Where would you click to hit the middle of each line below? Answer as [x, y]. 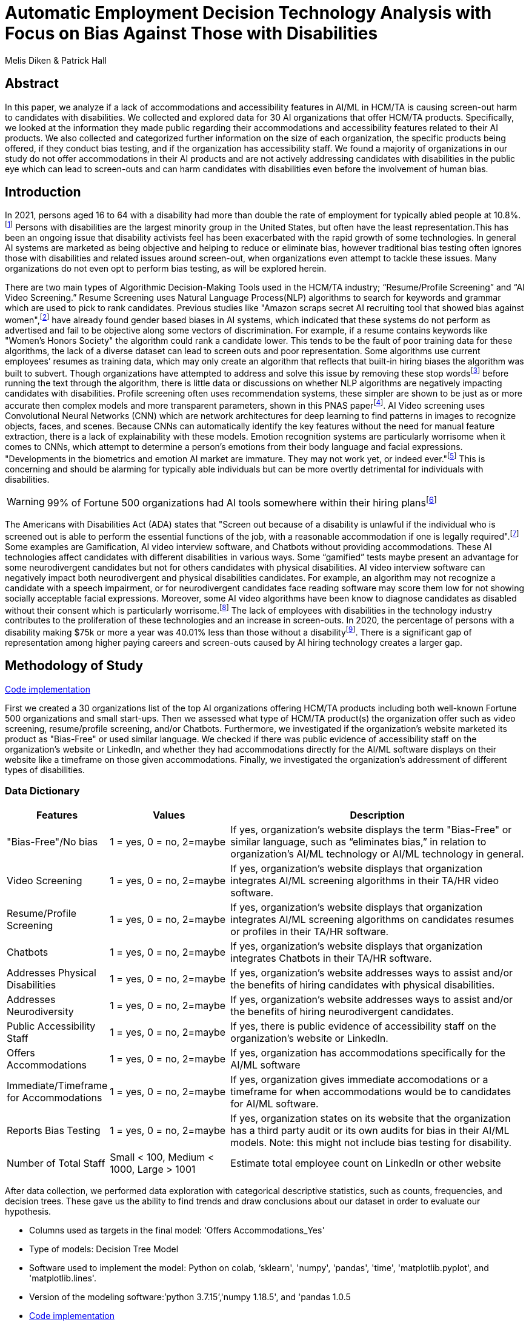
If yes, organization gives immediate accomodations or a [359, 1079]
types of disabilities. [45, 770]
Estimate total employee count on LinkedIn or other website [366, 1163]
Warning [26, 502]
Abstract [32, 84]
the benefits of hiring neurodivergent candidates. [342, 1011]
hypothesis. [28, 1211]
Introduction [43, 192]
